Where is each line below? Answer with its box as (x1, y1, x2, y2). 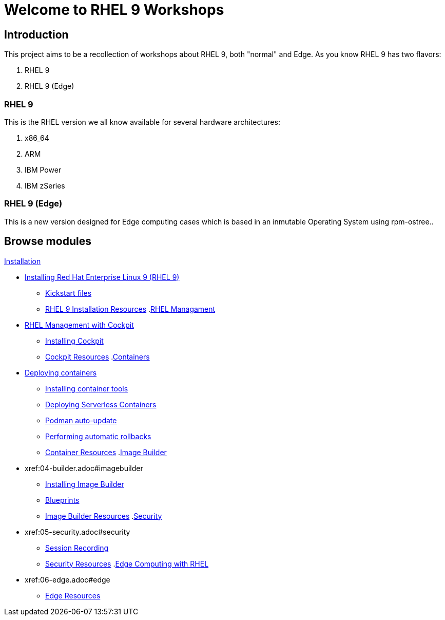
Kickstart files (45, 288, 92, 297)
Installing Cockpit (45, 336, 104, 345)
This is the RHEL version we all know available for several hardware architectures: (4, 117, 280, 126)
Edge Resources (45, 591, 101, 600)
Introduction (4, 28, 69, 41)
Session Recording (45, 543, 109, 552)
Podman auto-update (45, 416, 117, 425)
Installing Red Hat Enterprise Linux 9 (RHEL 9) (25, 272, 180, 281)
